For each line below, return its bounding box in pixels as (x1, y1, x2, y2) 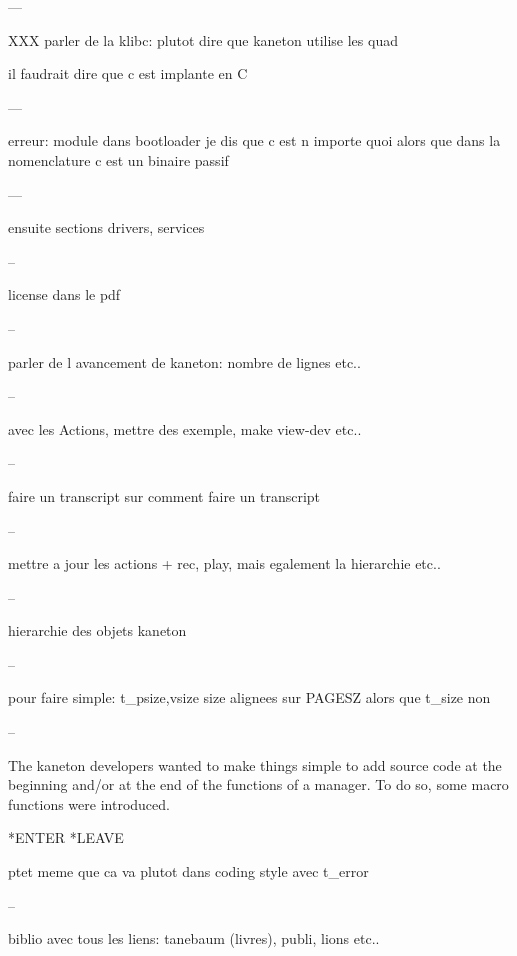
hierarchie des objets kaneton (8, 620, 187, 641)
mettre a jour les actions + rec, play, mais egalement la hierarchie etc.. (8, 553, 441, 574)
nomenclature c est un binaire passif (8, 149, 229, 170)
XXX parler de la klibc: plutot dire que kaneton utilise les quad (8, 29, 398, 50)
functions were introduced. (8, 793, 170, 814)
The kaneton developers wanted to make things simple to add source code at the (8, 754, 502, 775)
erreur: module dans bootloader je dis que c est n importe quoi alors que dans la (8, 130, 501, 151)
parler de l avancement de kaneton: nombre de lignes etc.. (8, 351, 361, 372)
